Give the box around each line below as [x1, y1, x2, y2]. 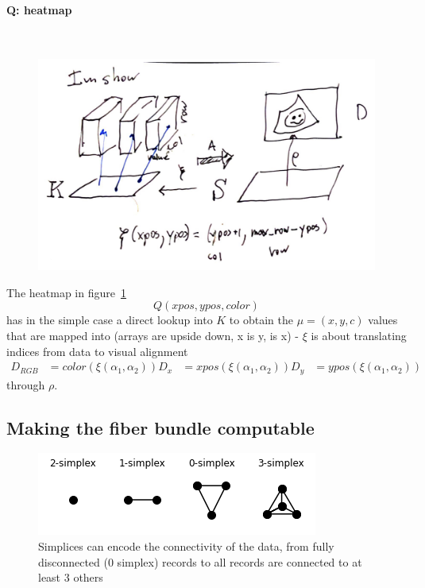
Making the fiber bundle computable [6, 415, 315, 439]
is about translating [311, 327, 407, 343]
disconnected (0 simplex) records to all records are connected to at [38, 553, 362, 570]
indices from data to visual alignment [6, 342, 188, 359]
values [368, 311, 398, 328]
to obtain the [229, 311, 293, 328]
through [6, 376, 45, 393]
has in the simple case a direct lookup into [6, 311, 213, 328]
